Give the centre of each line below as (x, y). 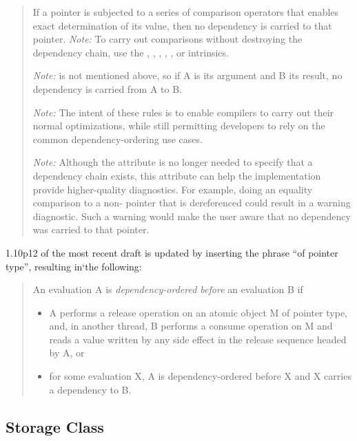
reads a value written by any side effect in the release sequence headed (198, 339)
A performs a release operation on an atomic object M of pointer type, (198, 312)
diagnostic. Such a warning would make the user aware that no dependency (192, 216)
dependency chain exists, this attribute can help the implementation (177, 175)
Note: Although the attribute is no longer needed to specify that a (173, 162)
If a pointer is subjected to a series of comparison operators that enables (186, 12)
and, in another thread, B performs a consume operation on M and (191, 326)
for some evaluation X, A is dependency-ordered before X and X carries (200, 376)
